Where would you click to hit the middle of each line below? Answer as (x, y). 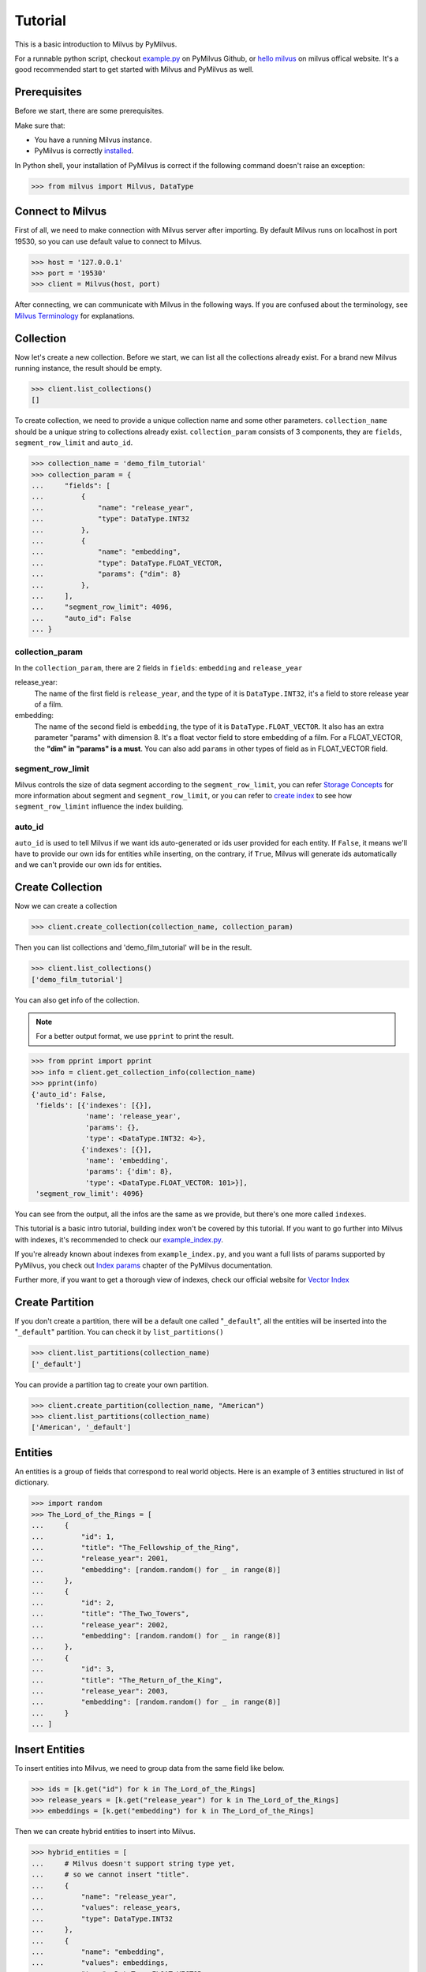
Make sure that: (40, 125)
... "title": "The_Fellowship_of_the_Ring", (135, 1547)
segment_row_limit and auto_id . (74, 443)
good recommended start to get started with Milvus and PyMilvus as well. (134, 69)
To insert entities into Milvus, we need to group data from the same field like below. (149, 1768)
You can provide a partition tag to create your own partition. (112, 1384)
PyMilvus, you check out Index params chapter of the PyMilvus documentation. (144, 1265)
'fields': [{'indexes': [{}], (94, 1105)
